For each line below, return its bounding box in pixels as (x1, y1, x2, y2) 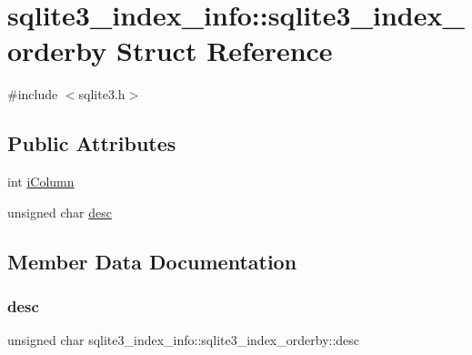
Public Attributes (7, 129, 176, 157)
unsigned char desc (7, 202, 112, 221)
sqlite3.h (78, 85, 126, 104)
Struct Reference (116, 32, 333, 69)
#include (7, 85, 58, 104)
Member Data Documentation (7, 247, 297, 275)
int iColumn (7, 172, 75, 191)
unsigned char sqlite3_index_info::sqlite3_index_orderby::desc (7, 330, 360, 350)
